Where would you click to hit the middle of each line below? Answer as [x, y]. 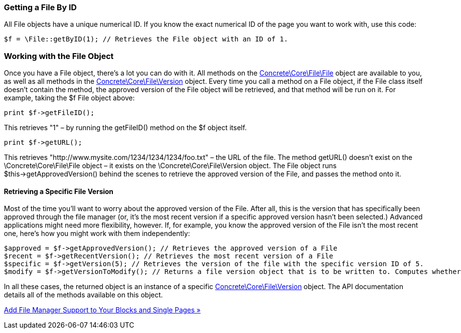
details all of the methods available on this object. [84, 295]
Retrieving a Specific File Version [59, 191]
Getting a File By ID [41, 7]
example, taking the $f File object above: [69, 98]
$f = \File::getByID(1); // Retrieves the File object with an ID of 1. [146, 39]
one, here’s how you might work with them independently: [97, 234]
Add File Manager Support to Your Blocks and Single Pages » [102, 310]
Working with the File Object [59, 56]
